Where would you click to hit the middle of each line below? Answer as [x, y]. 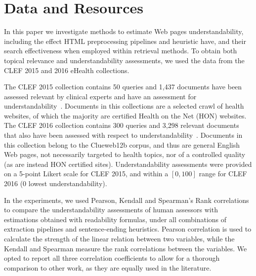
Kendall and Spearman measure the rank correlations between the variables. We [126, 248]
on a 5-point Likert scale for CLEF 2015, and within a [86, 174]
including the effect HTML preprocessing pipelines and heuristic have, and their [125, 41]
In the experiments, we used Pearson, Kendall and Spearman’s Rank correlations [127, 200]
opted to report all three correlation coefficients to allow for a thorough [112, 258]
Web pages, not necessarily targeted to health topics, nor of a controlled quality [125, 154]
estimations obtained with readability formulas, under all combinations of [115, 219]
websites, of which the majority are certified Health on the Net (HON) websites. [125, 115]
